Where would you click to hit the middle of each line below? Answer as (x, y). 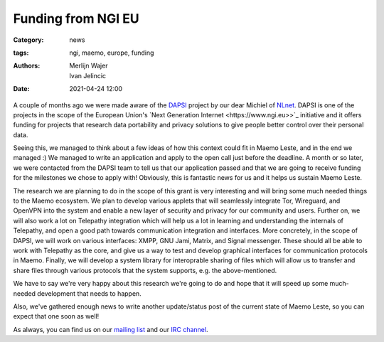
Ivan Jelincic (88, 75)
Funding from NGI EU (76, 18)
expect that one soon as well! (56, 316)
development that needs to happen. (89, 293)
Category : (28, 40)
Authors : (27, 66)
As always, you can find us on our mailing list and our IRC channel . (111, 329)
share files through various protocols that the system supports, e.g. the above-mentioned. (145, 270)
